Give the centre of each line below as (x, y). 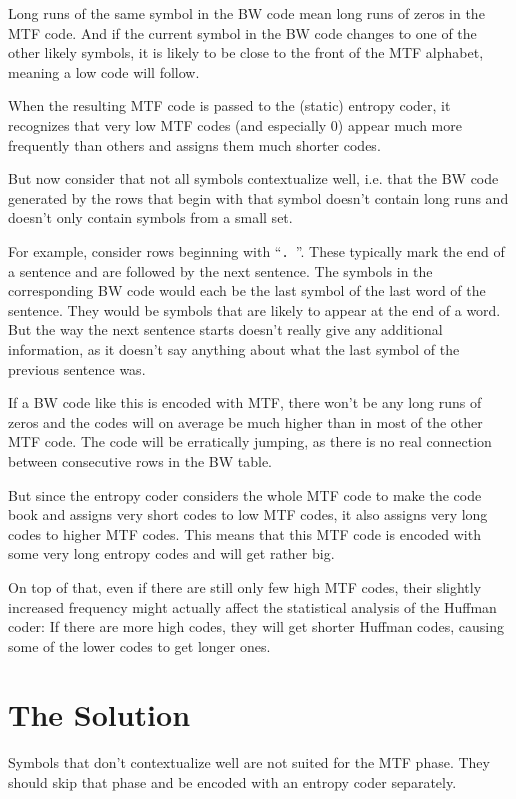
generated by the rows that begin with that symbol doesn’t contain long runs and (258, 197)
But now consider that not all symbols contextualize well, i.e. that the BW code (253, 178)
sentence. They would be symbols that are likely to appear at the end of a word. (254, 309)
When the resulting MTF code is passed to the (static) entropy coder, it (229, 105)
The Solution (99, 714)
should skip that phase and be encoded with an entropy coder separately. (232, 782)
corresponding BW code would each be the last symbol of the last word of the (247, 290)
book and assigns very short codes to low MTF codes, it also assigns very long (248, 514)
